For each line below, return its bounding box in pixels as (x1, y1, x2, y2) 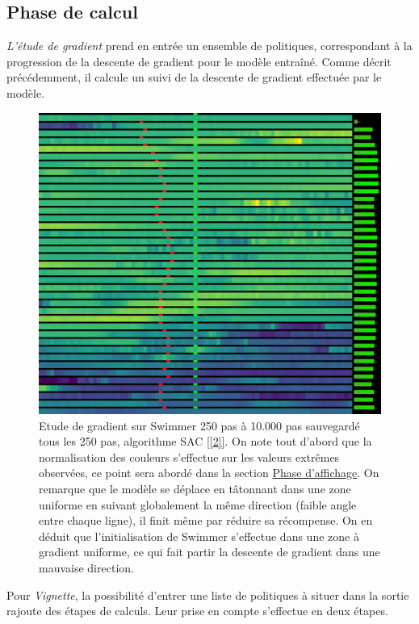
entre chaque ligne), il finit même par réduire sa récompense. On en (39, 512, 373, 529)
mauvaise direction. (39, 559, 134, 576)
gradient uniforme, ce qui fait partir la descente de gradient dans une (39, 543, 380, 560)
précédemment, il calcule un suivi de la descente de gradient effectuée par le (6, 69, 382, 86)
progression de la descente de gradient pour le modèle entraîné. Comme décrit (6, 52, 392, 69)
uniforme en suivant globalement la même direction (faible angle (39, 496, 357, 513)
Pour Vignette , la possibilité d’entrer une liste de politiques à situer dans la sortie (6, 586, 409, 603)
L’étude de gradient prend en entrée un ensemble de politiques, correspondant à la (6, 37, 413, 54)
